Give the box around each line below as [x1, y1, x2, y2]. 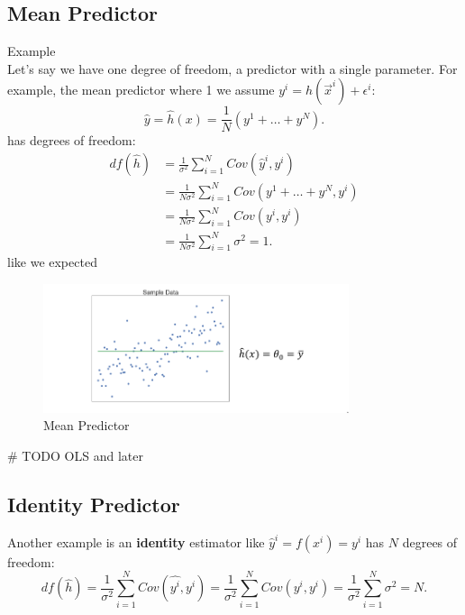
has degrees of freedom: [7, 131, 136, 150]
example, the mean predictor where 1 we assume [7, 80, 275, 99]
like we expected [7, 252, 97, 271]
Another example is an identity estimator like [7, 532, 265, 551]
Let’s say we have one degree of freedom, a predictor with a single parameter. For [7, 59, 458, 78]
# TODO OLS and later [7, 446, 143, 465]
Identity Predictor [7, 491, 180, 518]
